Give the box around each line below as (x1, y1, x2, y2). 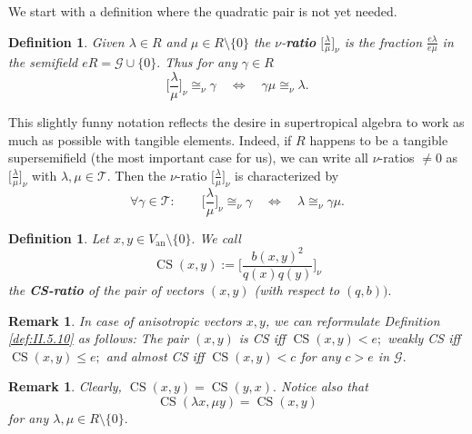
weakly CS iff (387, 329, 461, 348)
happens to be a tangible (309, 130, 448, 149)
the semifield (8, 53, 78, 72)
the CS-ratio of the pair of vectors (8, 280, 204, 299)
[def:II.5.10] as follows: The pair (8, 329, 189, 348)
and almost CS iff (105, 346, 205, 365)
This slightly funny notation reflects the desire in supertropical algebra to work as (8, 113, 465, 132)
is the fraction (344, 32, 423, 51)
